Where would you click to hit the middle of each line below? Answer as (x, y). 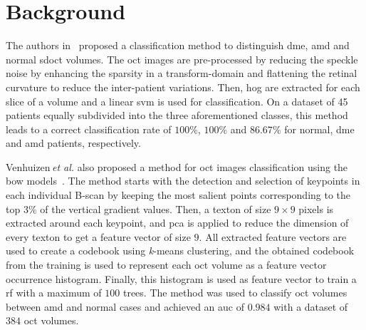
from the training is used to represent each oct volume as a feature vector (166, 265)
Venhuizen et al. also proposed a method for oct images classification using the (177, 166)
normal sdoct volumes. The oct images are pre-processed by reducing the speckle (182, 59)
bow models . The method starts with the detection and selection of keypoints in (183, 181)
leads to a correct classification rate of (89, 129)
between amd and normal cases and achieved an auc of (125, 306)
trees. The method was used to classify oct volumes (235, 293)
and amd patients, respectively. (73, 143)
